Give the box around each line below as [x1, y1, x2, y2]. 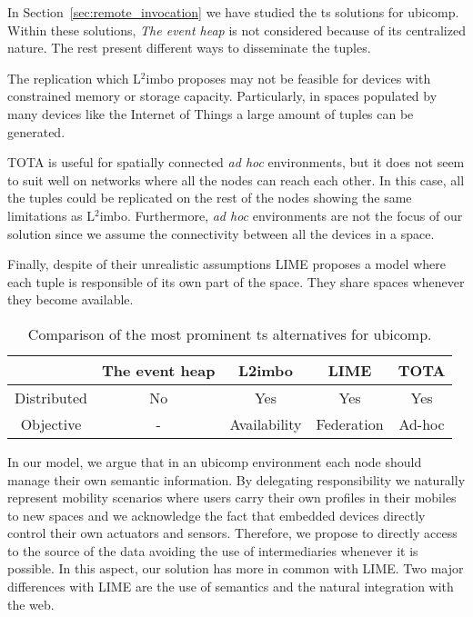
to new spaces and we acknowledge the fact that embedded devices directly [7, 505, 426, 524]
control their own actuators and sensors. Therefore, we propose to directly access [7, 523, 458, 542]
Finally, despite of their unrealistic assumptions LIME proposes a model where [7, 254, 446, 274]
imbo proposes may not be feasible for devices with [146, 68, 431, 87]
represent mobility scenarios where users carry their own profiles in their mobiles [7, 488, 457, 507]
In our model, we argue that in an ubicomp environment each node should [7, 452, 422, 471]
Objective [20, 413, 82, 434]
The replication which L [7, 68, 141, 87]
